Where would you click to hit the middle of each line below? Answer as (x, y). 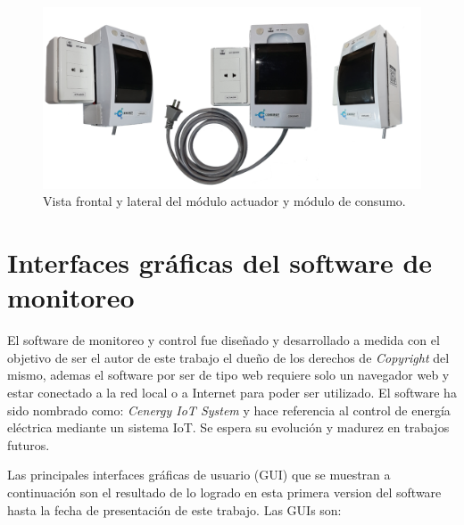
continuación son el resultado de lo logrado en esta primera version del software (224, 492)
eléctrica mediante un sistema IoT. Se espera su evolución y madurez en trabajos (228, 427)
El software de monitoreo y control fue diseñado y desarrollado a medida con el (224, 340)
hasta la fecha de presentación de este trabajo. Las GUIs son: (174, 509)
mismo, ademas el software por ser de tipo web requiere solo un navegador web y (228, 375)
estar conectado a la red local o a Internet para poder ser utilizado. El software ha (232, 392)
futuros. (29, 444)
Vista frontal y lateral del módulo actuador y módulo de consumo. (224, 201)
